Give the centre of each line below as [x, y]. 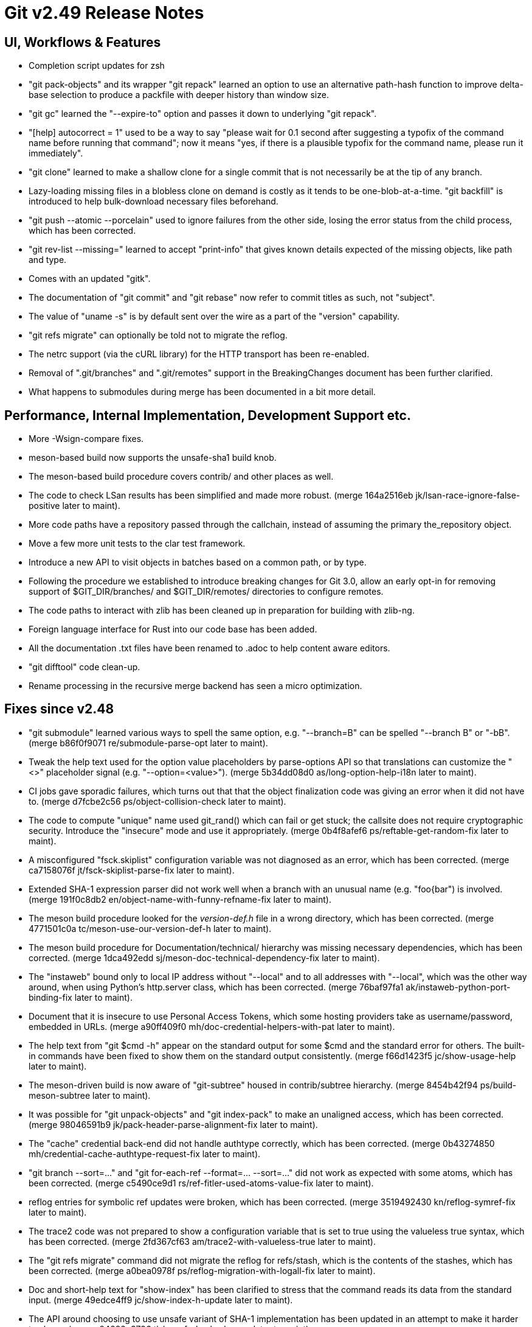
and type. [48, 260]
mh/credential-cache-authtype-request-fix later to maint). [145, 1154]
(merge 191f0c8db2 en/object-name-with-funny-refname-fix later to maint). [180, 899]
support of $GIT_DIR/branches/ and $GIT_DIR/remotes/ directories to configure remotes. [206, 592]
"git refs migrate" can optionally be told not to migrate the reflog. [158, 335]
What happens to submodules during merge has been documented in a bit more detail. [202, 392]
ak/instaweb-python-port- [458, 987]
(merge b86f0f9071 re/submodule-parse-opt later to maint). [148, 743]
